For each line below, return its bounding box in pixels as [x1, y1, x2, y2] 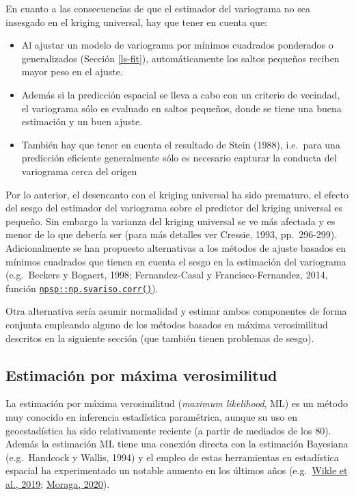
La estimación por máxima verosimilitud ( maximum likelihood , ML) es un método [5, 396, 348, 410]
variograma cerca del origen [21, 164, 137, 178]
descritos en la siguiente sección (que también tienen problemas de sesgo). [5, 330, 314, 345]
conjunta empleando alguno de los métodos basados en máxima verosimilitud [5, 317, 328, 331]
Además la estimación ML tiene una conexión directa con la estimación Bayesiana [5, 436, 349, 451]
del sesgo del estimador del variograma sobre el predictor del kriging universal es [5, 200, 343, 215]
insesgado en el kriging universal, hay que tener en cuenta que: [5, 14, 268, 29]
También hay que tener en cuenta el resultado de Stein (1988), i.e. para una [21, 137, 340, 151]
